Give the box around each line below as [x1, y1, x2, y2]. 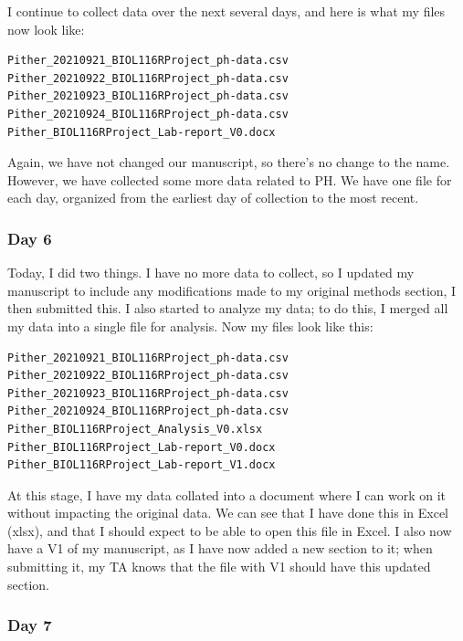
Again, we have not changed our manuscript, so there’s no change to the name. [7, 152, 450, 172]
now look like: [7, 19, 85, 38]
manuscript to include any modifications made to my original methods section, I [7, 280, 457, 299]
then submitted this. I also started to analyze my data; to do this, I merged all [7, 299, 448, 318]
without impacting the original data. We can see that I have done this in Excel [7, 503, 448, 522]
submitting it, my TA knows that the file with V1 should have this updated [7, 557, 431, 576]
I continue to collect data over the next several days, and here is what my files [7, 2, 446, 20]
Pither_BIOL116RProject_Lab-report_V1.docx [7, 458, 276, 472]
